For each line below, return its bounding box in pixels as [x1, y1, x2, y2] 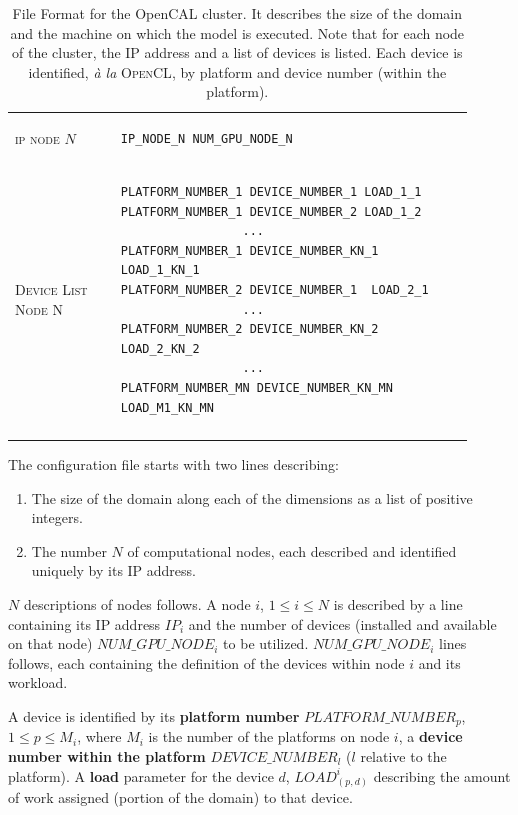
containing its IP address [8, 613, 161, 634]
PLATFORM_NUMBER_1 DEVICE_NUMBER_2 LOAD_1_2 [120, 204, 422, 219]
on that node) [8, 633, 93, 654]
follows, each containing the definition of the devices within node [8, 652, 405, 673]
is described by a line [333, 593, 463, 614]
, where [77, 726, 122, 747]
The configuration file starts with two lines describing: [8, 453, 339, 474]
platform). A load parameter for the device [8, 765, 274, 786]
